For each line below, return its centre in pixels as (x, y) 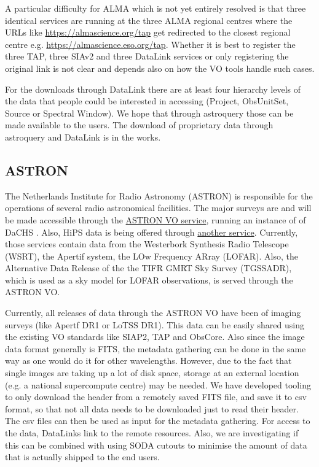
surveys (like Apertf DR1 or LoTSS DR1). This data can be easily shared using (155, 324)
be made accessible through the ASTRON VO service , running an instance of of (156, 219)
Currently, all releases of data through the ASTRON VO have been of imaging (153, 313)
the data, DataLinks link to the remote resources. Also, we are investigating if (152, 433)
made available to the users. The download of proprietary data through (139, 125)
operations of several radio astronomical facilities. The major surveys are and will (158, 208)
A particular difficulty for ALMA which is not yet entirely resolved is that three (156, 8)
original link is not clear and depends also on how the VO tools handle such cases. (160, 68)
